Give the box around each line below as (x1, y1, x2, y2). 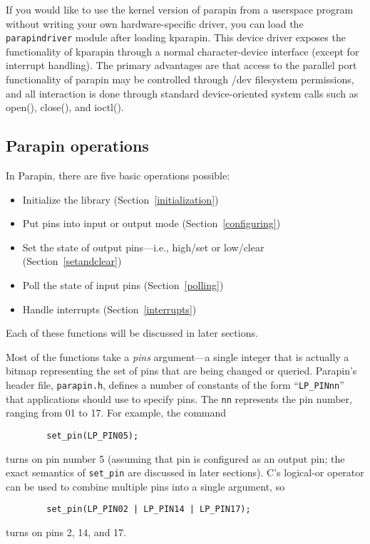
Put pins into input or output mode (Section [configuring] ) (22, 216, 281, 231)
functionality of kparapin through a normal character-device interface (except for (6, 43, 359, 58)
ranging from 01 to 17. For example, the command (6, 405, 227, 420)
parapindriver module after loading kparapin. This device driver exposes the (6, 30, 346, 45)
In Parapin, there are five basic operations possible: (6, 168, 230, 183)
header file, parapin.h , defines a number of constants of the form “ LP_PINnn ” (6, 377, 344, 392)
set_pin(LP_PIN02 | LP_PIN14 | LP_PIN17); (46, 504, 251, 515)
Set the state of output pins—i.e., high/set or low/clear (22, 239, 264, 254)
